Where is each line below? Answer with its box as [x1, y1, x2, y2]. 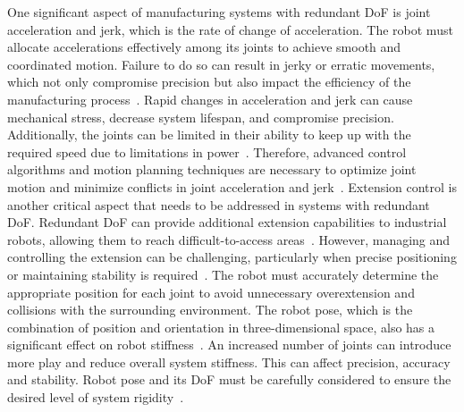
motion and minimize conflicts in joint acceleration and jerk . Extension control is [7, 177, 458, 196]
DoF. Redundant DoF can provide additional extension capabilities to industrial [7, 213, 447, 231]
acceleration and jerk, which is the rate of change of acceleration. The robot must [7, 20, 453, 38]
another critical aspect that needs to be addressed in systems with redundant [7, 195, 430, 214]
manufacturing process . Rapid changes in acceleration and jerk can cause [7, 89, 413, 108]
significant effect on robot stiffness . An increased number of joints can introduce [7, 335, 451, 354]
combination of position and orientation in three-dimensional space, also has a [7, 317, 435, 336]
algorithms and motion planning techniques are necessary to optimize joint [7, 160, 417, 179]
